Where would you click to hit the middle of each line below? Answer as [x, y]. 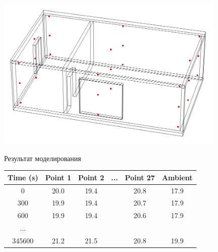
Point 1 [58, 177]
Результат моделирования [43, 158]
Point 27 [140, 177]
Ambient [177, 177]
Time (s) [23, 177]
